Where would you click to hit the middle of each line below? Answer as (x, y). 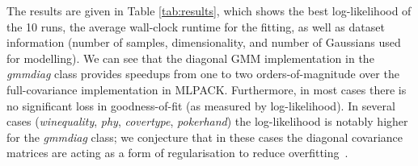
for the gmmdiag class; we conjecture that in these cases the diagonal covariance (205, 137)
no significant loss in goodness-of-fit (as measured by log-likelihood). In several (201, 105)
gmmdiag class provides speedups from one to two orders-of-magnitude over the (203, 74)
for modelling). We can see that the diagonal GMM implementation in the (190, 58)
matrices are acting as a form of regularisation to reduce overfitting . (177, 153)
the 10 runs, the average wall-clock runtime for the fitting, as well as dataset (196, 26)
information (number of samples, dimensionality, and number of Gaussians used (204, 42)
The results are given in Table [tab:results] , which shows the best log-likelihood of (209, 10)
